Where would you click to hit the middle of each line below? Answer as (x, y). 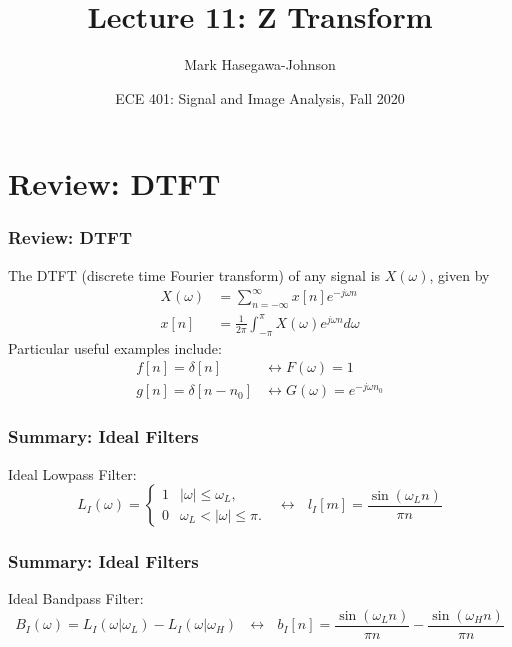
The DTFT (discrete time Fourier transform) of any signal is (194, 274)
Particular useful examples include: (115, 347)
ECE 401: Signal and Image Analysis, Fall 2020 (260, 97)
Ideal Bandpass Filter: (76, 598)
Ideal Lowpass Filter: (72, 473)
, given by (459, 274)
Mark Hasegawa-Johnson (260, 64)
